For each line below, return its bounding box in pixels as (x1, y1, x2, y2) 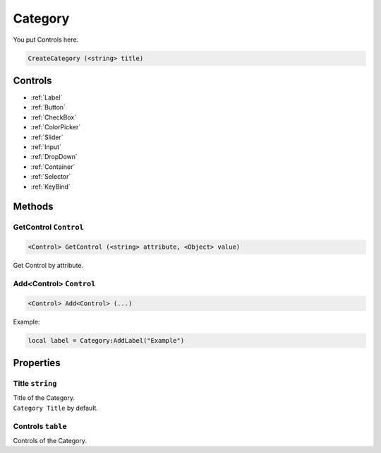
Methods (13, 201, 54, 213)
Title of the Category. (13, 394, 75, 402)
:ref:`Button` (30, 103, 66, 112)
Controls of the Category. (13, 436, 87, 445)
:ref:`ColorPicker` (30, 123, 81, 131)
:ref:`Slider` (30, 133, 64, 141)
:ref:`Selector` (30, 172, 71, 181)
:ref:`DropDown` (30, 153, 78, 161)
